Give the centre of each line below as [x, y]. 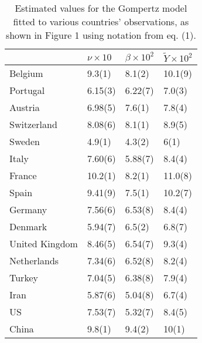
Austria [25, 107]
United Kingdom [44, 243]
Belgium [26, 73]
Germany [28, 209]
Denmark [28, 226]
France [23, 175]
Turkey [24, 278]
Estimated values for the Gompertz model [101, 8]
